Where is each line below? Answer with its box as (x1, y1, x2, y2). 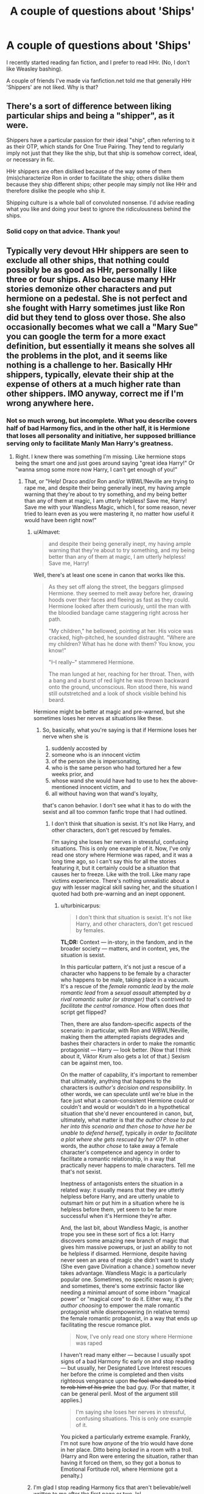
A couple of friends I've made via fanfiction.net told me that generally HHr (6, 77, 192, 84)
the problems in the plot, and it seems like (6, 350, 167, 361)
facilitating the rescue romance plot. (60, 1321, 151, 1329)
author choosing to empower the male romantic (60, 1302, 180, 1309)
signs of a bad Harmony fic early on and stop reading (60, 1358, 195, 1365)
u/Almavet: (33, 528, 61, 536)
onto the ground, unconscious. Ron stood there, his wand (48, 684, 193, 691)
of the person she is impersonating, (51, 757, 141, 765)
